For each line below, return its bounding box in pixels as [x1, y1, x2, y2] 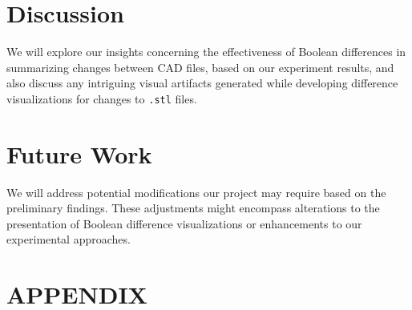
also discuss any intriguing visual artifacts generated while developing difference [6, 74, 398, 91]
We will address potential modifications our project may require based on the [6, 183, 386, 200]
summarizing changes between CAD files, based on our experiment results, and [6, 58, 394, 75]
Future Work [6, 137, 152, 170]
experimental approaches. [6, 231, 131, 248]
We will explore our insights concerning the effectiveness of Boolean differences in [6, 43, 406, 60]
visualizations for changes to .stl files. [6, 90, 197, 107]
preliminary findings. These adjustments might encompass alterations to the [6, 199, 380, 216]
